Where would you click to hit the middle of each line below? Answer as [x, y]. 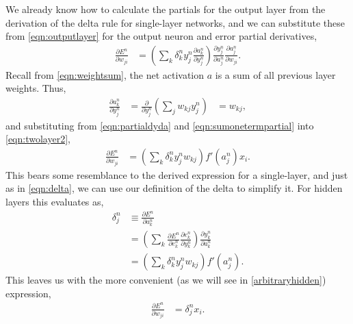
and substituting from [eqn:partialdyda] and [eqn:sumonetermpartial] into [160, 125]
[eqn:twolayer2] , [38, 139]
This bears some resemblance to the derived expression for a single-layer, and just [177, 174]
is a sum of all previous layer [275, 74]
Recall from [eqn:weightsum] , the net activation [105, 74]
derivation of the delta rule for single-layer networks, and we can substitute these [175, 22]
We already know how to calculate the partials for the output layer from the [166, 9]
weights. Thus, [36, 88]
